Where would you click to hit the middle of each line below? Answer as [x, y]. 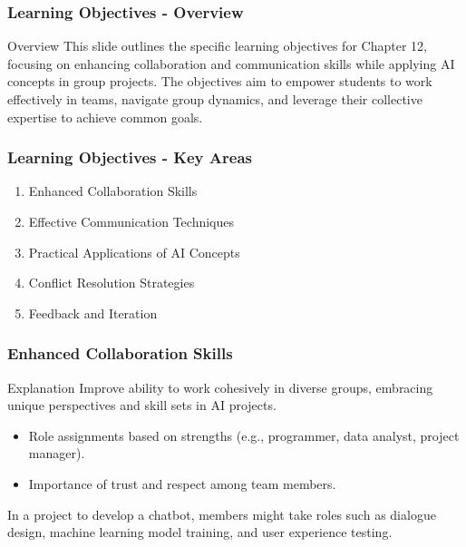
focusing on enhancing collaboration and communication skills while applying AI [231, 63]
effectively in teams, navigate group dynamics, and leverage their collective [215, 99]
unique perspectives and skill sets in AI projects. [142, 405]
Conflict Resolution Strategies [112, 283]
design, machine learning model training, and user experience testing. [200, 532]
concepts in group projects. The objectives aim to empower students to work [220, 81]
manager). [57, 453]
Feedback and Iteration [93, 313]
